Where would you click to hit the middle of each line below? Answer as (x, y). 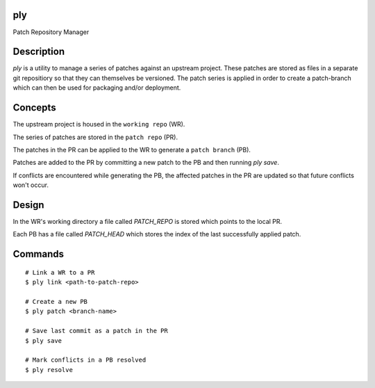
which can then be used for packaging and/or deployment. (97, 88)
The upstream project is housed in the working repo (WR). (99, 124)
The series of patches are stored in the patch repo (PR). (95, 137)
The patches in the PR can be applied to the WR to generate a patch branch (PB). (132, 149)
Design (28, 205)
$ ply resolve (49, 370)
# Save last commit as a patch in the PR (97, 331)
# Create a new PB (57, 301)
